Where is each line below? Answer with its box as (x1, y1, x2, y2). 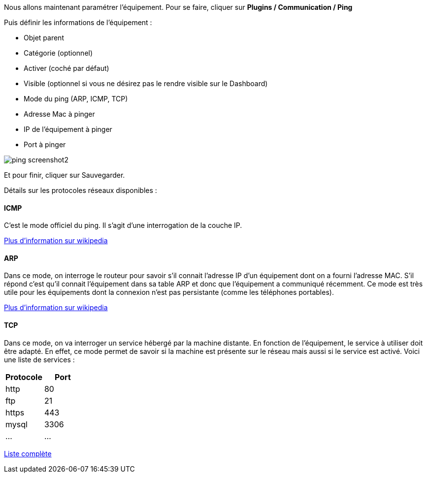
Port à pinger (24, 140, 66, 149)
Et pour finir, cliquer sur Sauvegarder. (4, 171, 125, 179)
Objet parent (24, 33, 64, 42)
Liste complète (4, 449, 52, 458)
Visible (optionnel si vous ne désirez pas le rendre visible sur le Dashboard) (24, 79, 268, 88)
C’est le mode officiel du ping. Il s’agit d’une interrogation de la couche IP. (4, 221, 242, 230)
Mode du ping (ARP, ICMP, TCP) (24, 95, 128, 103)
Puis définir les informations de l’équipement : (4, 18, 152, 27)
